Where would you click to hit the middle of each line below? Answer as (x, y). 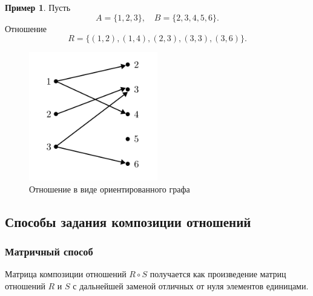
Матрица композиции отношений (66, 274)
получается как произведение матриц (218, 274)
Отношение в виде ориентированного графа (110, 189)
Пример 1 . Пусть (38, 7)
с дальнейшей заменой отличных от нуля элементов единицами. (191, 285)
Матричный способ (49, 252)
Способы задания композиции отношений (128, 221)
